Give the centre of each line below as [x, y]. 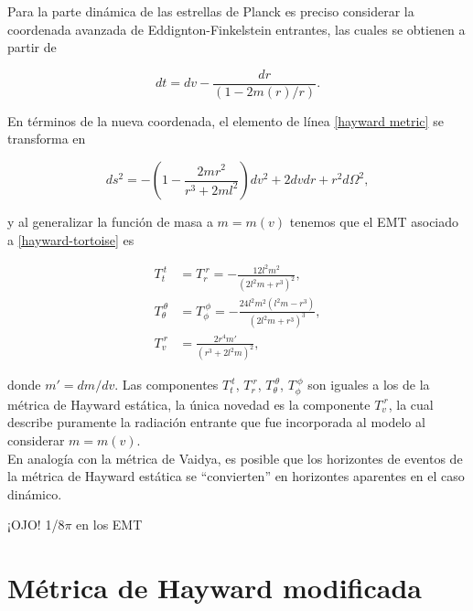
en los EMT [109, 525]
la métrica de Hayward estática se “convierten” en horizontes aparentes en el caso [236, 476]
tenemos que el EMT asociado [374, 222]
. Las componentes [167, 385]
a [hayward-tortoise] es [71, 239]
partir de [32, 47]
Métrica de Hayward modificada [215, 588]
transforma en [47, 139]
